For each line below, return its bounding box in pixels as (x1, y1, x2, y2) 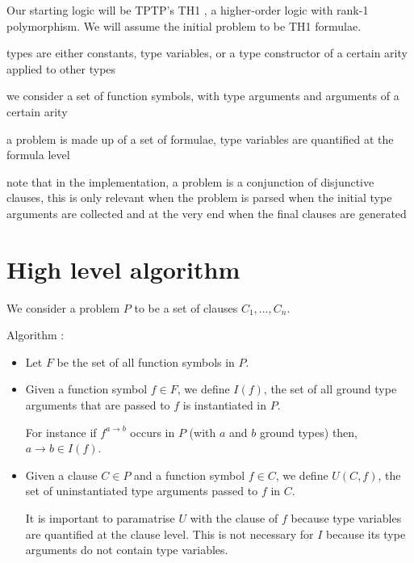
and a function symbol (134, 466, 245, 483)
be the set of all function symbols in (56, 353, 235, 370)
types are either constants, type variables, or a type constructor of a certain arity (6, 44, 408, 61)
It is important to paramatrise (25, 510, 175, 526)
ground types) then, (259, 423, 358, 440)
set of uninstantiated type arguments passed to (25, 482, 258, 499)
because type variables (291, 510, 402, 526)
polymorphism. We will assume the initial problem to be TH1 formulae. (6, 17, 362, 34)
